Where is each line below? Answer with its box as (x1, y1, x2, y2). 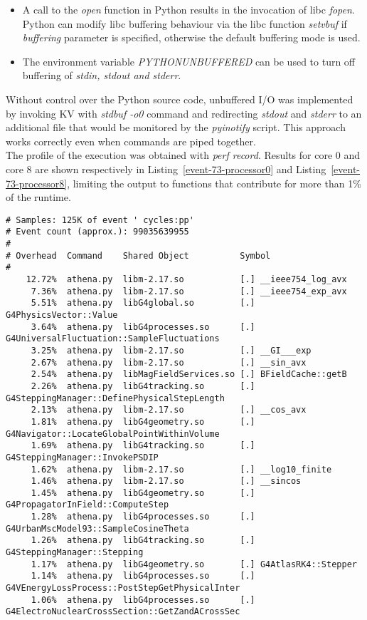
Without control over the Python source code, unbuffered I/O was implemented (6, 91, 353, 106)
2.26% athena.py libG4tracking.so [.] (31, 381, 255, 391)
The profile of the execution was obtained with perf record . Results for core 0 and (6, 148, 361, 162)
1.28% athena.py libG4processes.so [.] (31, 512, 255, 522)
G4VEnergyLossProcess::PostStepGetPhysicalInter (6, 583, 240, 594)
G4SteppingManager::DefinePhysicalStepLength (6, 393, 225, 403)
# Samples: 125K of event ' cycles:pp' (6, 215, 194, 225)
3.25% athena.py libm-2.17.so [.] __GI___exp (31, 345, 312, 356)
